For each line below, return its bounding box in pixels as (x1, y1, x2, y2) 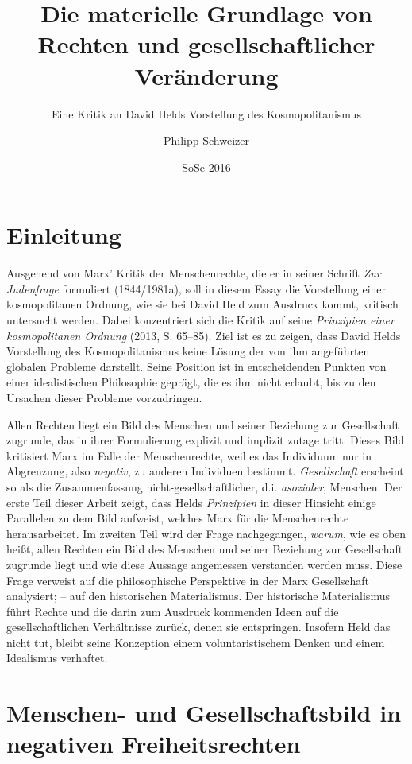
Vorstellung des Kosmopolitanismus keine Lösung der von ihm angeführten (6, 343, 370, 359)
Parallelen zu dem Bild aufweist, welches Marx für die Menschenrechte (6, 510, 349, 526)
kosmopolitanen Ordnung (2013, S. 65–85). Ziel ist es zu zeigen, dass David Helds (6, 327, 401, 343)
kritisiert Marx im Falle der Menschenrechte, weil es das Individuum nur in (6, 447, 372, 463)
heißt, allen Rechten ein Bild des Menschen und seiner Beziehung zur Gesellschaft (6, 541, 403, 557)
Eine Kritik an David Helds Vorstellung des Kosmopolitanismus (52, 105, 361, 122)
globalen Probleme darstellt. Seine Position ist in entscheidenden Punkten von (6, 358, 387, 374)
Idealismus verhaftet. (6, 650, 108, 666)
